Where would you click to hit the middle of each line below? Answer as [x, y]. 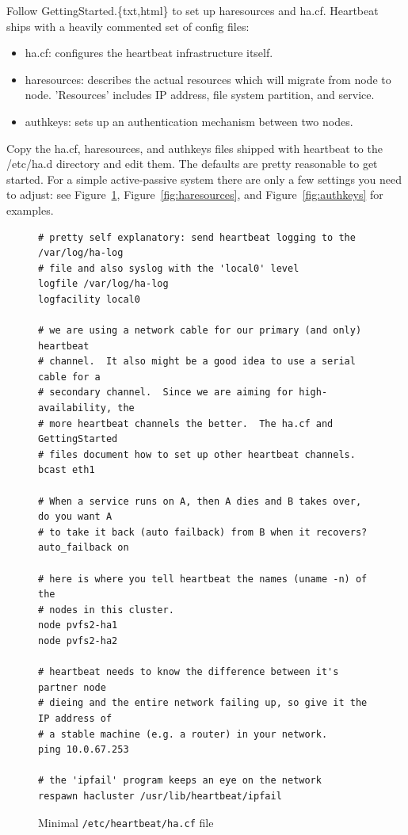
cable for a [69, 377]
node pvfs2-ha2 [78, 641]
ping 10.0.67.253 [84, 750]
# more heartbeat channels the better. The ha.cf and [186, 423]
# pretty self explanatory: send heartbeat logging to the [197, 237]
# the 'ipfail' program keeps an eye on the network [180, 781]
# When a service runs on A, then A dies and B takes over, [200, 501]
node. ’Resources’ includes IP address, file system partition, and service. [200, 95]
